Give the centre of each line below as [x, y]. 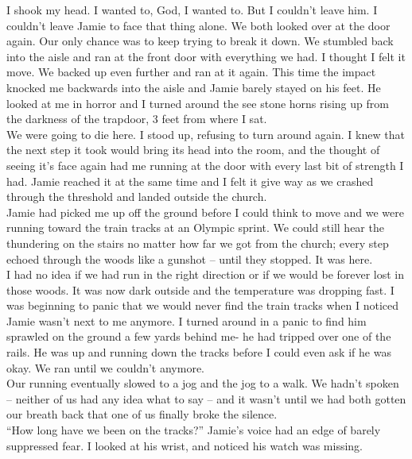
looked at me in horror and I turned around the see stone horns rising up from [198, 103]
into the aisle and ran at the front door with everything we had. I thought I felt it [206, 56]
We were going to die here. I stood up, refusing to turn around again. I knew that [206, 134]
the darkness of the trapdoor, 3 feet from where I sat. [137, 119]
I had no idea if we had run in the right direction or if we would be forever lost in [206, 274]
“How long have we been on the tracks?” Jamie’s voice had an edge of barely [194, 430]
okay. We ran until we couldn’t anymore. [105, 367]
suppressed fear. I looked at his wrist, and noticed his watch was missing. [185, 445]
